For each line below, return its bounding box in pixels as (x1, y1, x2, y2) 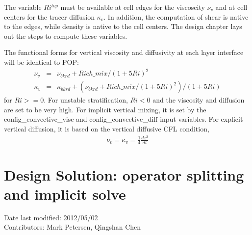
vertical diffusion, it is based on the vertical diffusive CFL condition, (4, 123, 209, 133)
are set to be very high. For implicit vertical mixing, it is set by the (4, 104, 206, 114)
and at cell (215, 2, 248, 12)
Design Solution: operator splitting (4, 164, 244, 184)
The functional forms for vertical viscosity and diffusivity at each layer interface (4, 47, 244, 57)
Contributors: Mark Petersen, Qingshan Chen (4, 222, 141, 232)
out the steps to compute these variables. (4, 30, 127, 41)
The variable (4, 2, 42, 12)
